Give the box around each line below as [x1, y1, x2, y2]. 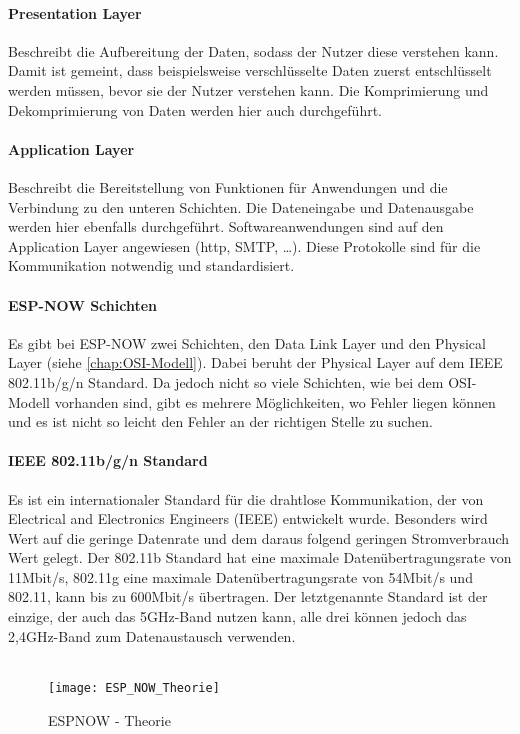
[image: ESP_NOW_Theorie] [48, 680, 220, 695]
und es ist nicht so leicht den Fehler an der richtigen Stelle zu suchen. [8, 411, 433, 432]
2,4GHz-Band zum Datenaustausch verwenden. [8, 625, 296, 646]
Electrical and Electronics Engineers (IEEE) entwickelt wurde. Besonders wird [8, 508, 488, 529]
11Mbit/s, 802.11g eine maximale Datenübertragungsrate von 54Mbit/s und [8, 566, 473, 587]
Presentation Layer [8, 2, 142, 23]
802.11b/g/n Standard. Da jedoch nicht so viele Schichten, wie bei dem [8, 371, 444, 392]
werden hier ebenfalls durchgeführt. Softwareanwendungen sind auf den [8, 216, 444, 237]
